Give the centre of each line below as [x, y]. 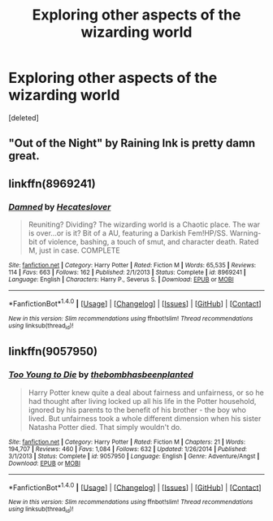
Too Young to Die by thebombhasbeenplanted [101, 375]
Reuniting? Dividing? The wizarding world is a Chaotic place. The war [144, 224]
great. [24, 156]
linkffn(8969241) [52, 183]
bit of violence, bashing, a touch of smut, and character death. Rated [143, 242]
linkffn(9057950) [53, 352]
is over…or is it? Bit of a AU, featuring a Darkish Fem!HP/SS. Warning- [145, 233]
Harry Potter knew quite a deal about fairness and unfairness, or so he [146, 393]
